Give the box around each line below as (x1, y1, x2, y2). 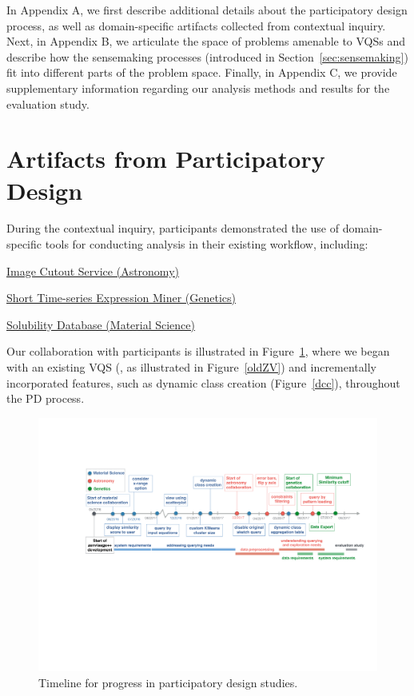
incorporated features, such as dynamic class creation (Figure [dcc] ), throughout (6, 374, 400, 391)
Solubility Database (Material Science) (6, 316, 195, 332)
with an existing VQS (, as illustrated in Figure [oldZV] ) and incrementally (6, 359, 376, 376)
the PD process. (6, 390, 85, 407)
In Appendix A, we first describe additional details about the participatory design (6, 2, 408, 18)
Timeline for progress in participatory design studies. (38, 674, 298, 690)
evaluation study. (6, 95, 90, 112)
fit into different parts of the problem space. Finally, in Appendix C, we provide (6, 64, 397, 81)
